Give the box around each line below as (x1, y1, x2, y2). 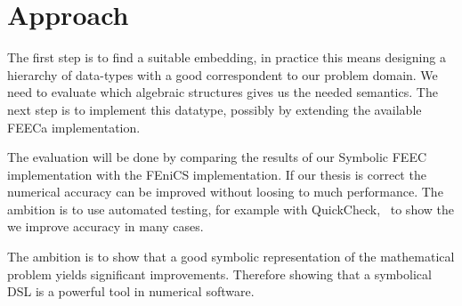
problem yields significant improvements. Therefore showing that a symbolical (7, 264, 432, 283)
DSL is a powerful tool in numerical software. (7, 282, 255, 301)
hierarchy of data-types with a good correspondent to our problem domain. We (7, 65, 438, 84)
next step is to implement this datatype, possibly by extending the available (7, 100, 422, 118)
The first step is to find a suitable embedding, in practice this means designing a (7, 48, 446, 67)
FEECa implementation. (7, 117, 141, 136)
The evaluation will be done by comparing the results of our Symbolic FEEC (7, 148, 427, 166)
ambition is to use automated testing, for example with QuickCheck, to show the (7, 199, 454, 218)
